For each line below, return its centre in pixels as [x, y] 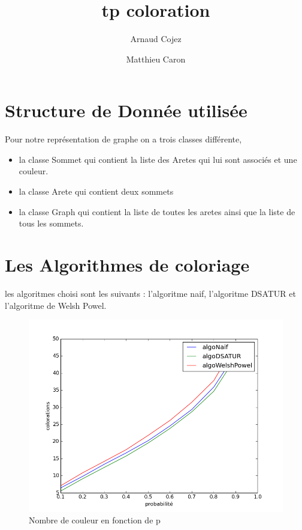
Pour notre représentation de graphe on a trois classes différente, [123, 139]
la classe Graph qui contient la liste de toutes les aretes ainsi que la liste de [157, 211]
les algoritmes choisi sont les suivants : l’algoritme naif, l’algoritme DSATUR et [150, 293]
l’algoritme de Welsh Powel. [56, 305]
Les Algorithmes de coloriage [127, 264]
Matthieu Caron [156, 59]
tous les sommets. [51, 223]
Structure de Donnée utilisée [126, 110]
